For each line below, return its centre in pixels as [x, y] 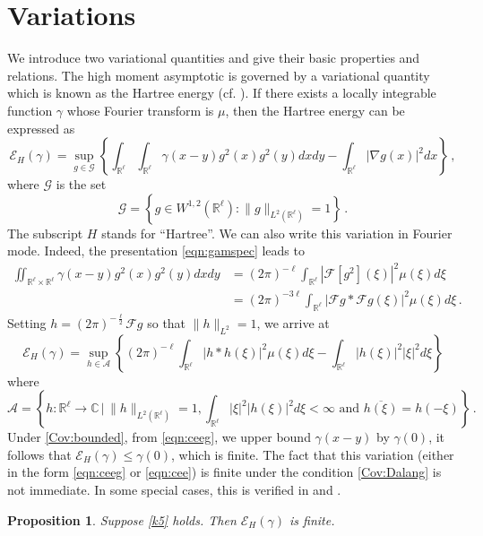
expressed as [41, 128]
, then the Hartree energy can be [315, 110]
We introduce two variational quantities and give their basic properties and [214, 58]
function [30, 110]
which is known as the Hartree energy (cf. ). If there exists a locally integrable [222, 93]
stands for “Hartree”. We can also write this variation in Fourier [277, 233]
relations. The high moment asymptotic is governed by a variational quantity [219, 75]
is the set [81, 184]
